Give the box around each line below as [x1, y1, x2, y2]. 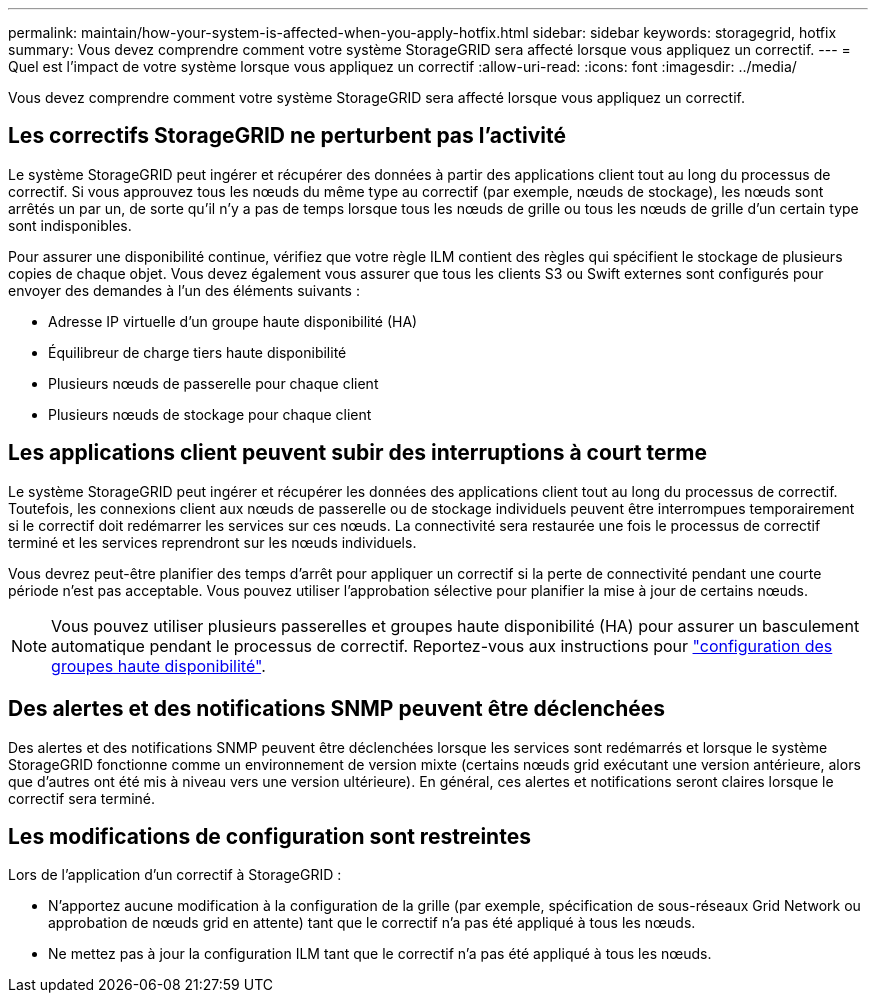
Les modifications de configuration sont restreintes [8, 823, 531, 849]
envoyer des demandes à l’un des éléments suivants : [8, 281, 360, 299]
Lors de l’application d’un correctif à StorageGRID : [8, 866, 342, 884]
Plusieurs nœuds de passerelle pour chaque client [48, 374, 379, 392]
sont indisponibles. [8, 216, 132, 234]
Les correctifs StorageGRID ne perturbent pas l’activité [8, 123, 566, 149]
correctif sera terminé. [8, 789, 156, 807]
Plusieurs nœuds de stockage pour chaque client [48, 405, 372, 423]
